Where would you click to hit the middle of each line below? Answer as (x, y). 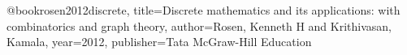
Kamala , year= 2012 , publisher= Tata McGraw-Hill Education (159, 42)
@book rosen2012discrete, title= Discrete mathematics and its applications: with (203, 10)
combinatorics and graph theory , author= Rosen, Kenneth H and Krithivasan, (199, 25)
